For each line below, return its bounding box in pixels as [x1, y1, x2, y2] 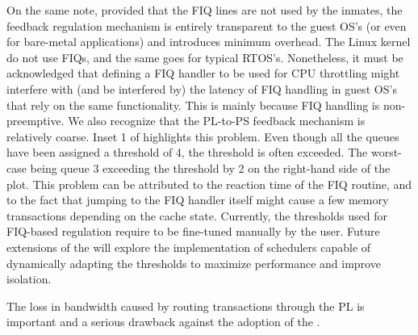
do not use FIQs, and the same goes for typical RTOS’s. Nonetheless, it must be [6, 48, 403, 65]
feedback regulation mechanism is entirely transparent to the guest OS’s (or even [6, 17, 407, 34]
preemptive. [6, 112, 65, 129]
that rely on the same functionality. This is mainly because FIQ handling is [6, 96, 380, 113]
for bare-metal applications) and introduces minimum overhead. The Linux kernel [6, 33, 411, 50]
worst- [370, 144, 402, 161]
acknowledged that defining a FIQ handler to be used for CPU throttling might [6, 65, 400, 82]
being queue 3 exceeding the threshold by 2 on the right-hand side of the [30, 159, 391, 176]
